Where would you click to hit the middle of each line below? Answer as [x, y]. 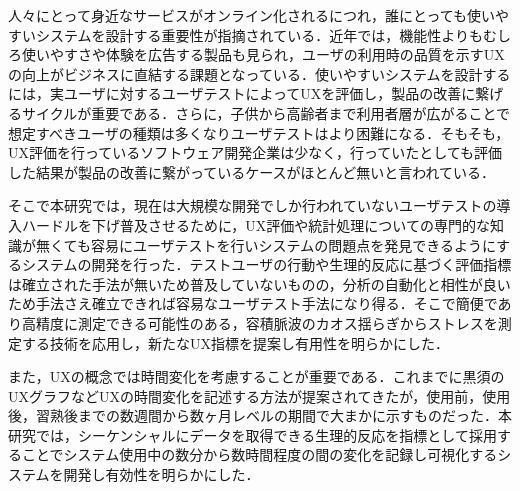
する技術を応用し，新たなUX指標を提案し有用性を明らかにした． [235, 342]
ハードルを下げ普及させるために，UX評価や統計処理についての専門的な [255, 224]
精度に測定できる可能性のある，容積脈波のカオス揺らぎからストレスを [266, 322]
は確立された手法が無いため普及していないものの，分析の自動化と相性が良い [259, 283]
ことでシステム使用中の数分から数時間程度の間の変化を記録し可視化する [259, 454]
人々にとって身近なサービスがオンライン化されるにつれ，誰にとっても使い [252, 15]
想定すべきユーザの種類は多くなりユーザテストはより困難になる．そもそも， [259, 132]
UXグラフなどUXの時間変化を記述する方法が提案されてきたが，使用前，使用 [259, 395]
